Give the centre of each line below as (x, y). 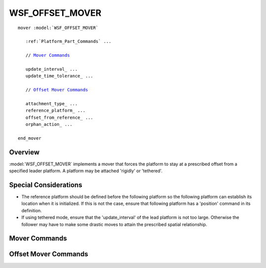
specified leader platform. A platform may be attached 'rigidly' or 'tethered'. (86, 171)
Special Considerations (46, 185)
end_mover (30, 138)
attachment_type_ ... (51, 103)
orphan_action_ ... (49, 124)
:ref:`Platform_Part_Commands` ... (68, 41)
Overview (24, 152)
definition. (32, 210)
